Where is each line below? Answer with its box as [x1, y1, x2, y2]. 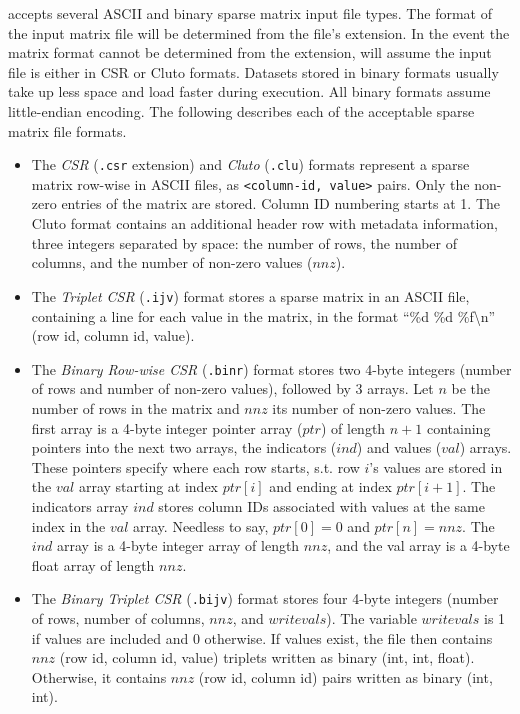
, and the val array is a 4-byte [327, 535, 510, 556]
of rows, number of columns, [31, 607, 205, 628]
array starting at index [78, 476, 219, 497]
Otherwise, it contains [31, 666, 167, 687]
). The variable [326, 607, 417, 628]
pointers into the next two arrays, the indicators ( [31, 437, 337, 458]
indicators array [31, 495, 129, 516]
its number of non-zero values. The [272, 397, 486, 418]
